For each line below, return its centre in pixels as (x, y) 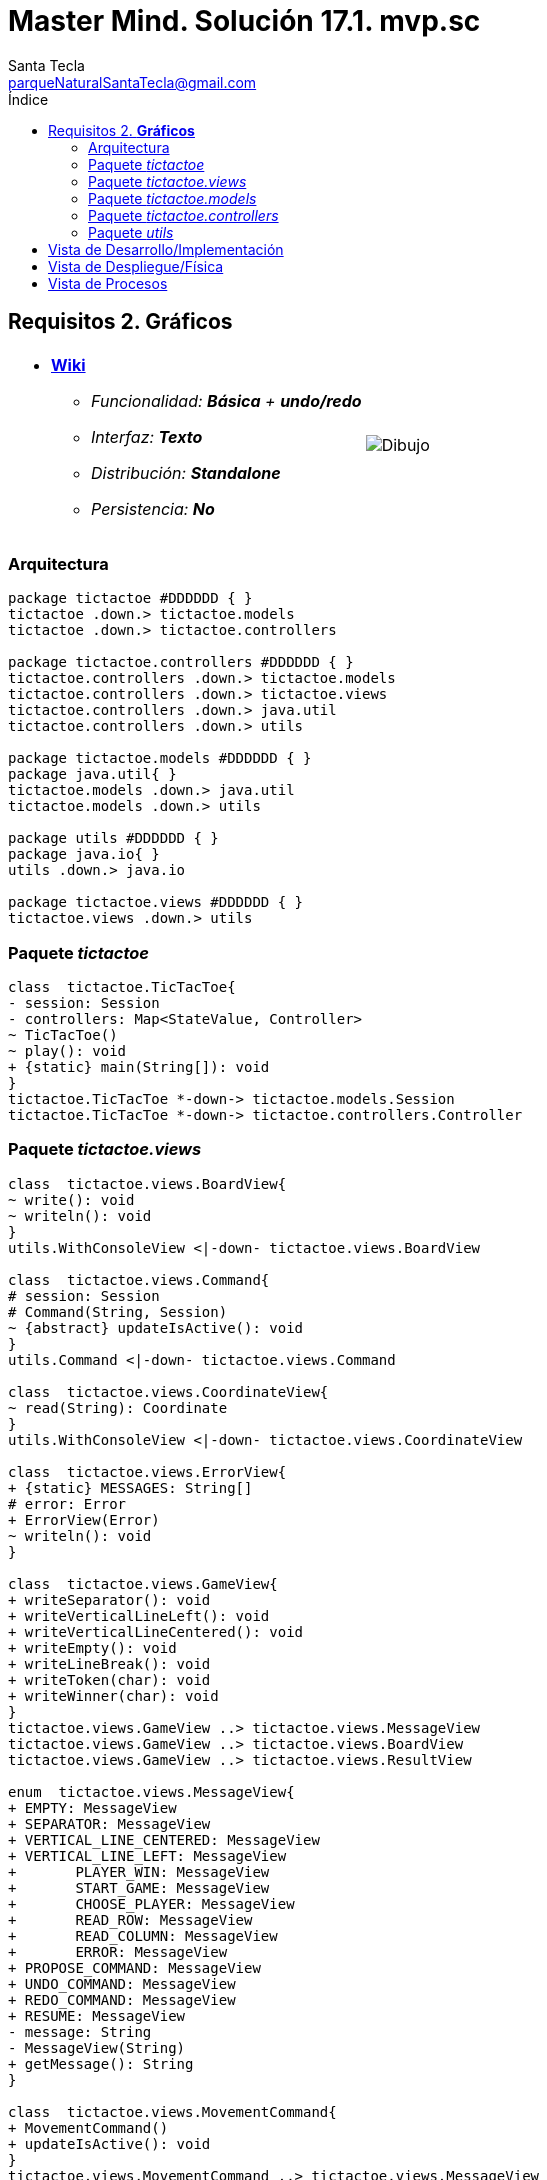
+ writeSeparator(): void (109, 1599)
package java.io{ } (84, 854)
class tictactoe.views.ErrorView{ (147, 1471)
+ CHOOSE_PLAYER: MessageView (151, 1903)
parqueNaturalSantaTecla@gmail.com (132, 82)
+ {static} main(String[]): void (139, 1067)
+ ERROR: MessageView (118, 1951)
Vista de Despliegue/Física (136, 266)
